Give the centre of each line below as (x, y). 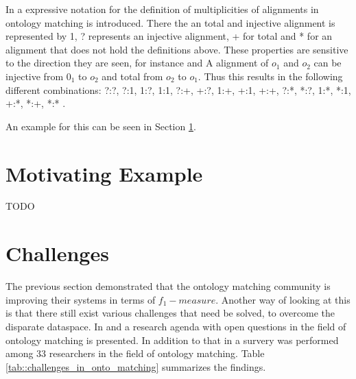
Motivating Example (104, 173)
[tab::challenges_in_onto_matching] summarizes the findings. (136, 366)
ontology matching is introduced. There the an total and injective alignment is (170, 22)
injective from (35, 76)
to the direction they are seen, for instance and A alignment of (137, 63)
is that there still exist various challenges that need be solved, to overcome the (170, 313)
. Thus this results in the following (270, 76)
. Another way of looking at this (283, 299)
